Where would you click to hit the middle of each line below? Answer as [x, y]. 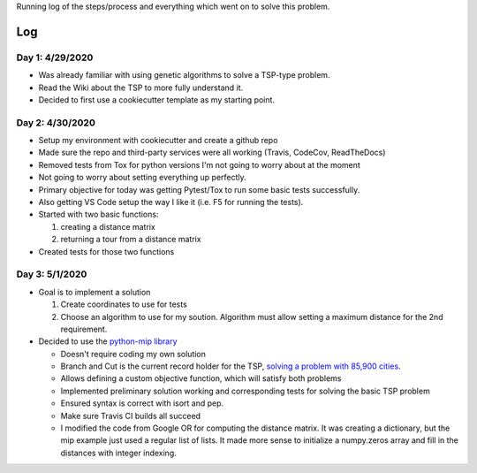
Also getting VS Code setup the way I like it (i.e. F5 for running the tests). [171, 202]
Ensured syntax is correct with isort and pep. [142, 403]
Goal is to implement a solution [95, 292]
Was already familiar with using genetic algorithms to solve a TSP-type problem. [184, 75]
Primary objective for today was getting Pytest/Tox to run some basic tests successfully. [199, 189]
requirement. [84, 329]
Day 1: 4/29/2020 [55, 57]
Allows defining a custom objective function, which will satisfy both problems [201, 378]
